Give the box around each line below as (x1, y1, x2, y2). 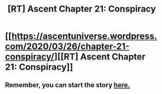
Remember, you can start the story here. (5, 81, 130, 89)
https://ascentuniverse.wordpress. (11, 31, 157, 42)
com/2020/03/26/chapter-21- (5, 41, 130, 52)
